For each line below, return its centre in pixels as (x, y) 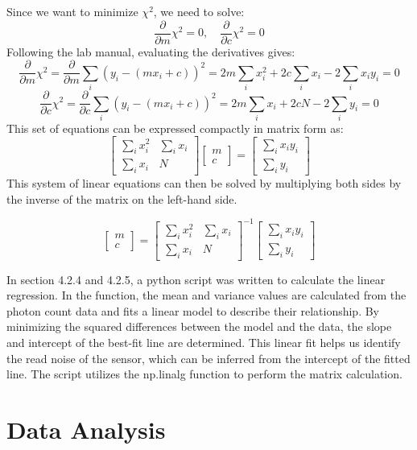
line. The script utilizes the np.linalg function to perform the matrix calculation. (204, 374)
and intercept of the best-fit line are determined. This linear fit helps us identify (204, 342)
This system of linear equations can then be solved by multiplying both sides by (204, 183)
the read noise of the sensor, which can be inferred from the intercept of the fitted (208, 358)
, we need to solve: (199, 11)
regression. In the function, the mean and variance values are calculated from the (206, 295)
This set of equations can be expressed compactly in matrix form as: (175, 128)
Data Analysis (86, 429)
